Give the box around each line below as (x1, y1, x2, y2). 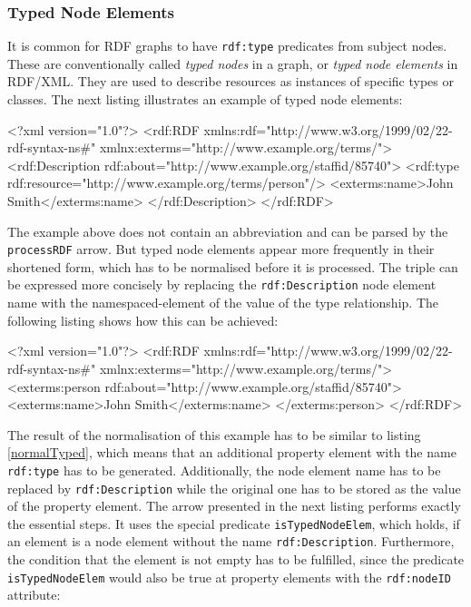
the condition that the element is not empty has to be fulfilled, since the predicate (7, 550, 465, 569)
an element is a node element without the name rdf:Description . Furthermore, (7, 532, 455, 551)
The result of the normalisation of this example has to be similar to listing (7, 425, 421, 444)
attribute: (7, 585, 61, 604)
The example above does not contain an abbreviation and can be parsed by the (7, 221, 448, 240)
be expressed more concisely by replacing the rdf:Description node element (7, 275, 437, 294)
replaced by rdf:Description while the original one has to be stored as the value (7, 478, 461, 497)
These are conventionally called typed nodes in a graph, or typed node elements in (7, 54, 458, 73)
